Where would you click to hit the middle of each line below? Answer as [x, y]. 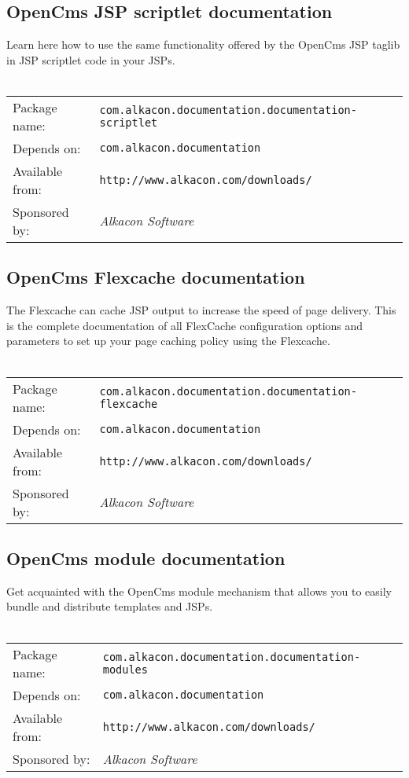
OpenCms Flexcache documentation [156, 277]
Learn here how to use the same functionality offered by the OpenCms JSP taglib [203, 44]
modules [125, 669]
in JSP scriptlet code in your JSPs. [91, 59]
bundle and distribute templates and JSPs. [110, 606]
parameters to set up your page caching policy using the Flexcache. [168, 341]
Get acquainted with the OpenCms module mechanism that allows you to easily [199, 591]
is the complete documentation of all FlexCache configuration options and [185, 325]
